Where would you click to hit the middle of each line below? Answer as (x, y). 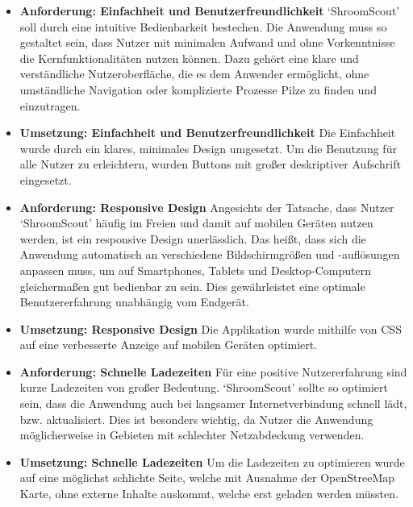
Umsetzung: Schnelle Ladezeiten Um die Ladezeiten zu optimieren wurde (212, 461)
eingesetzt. (46, 179)
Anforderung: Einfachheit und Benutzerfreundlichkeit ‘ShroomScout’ (210, 10)
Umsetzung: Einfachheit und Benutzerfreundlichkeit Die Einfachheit (208, 133)
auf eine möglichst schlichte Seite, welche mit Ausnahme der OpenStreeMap (207, 478)
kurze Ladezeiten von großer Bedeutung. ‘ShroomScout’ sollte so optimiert (204, 387)
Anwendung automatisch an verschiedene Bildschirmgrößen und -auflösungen (210, 254)
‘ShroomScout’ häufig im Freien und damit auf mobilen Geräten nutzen (196, 223)
